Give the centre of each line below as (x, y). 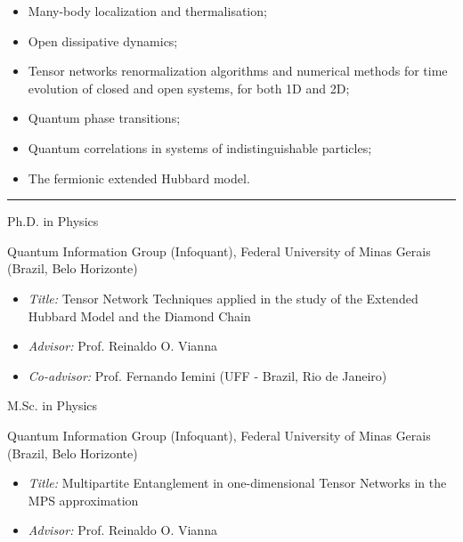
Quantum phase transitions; (104, 118)
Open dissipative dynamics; (103, 40)
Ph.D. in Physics (53, 221)
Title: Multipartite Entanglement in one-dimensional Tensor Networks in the (237, 483)
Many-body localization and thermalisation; (147, 11)
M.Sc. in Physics (53, 405)
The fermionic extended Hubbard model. (139, 178)
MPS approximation (83, 500)
